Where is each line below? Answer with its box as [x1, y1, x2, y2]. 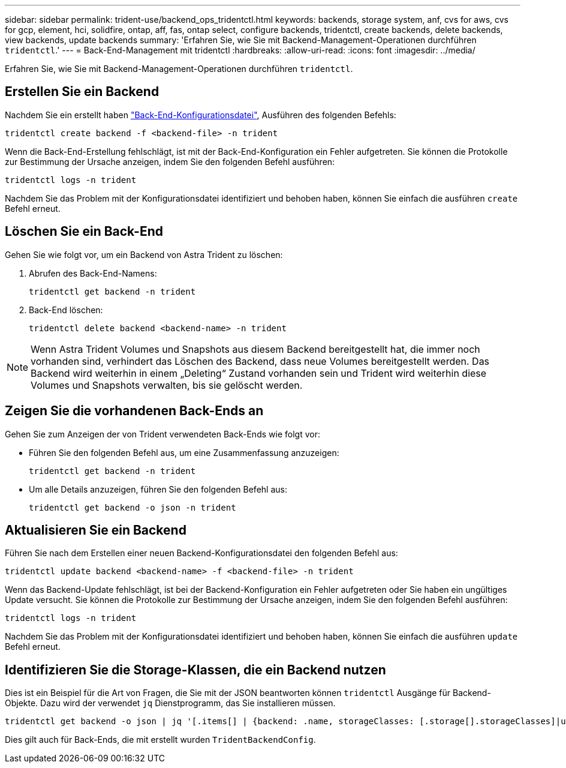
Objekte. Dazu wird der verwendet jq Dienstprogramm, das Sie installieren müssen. [5, 698, 336, 709]
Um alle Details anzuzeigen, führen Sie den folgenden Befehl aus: [29, 484, 287, 494]
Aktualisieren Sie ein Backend [5, 522, 186, 538]
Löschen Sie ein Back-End [5, 224, 163, 239]
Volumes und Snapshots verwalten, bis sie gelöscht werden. [31, 379, 303, 391]
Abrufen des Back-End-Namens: [29, 268, 157, 278]
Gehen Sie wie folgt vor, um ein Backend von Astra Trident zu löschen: [5, 249, 283, 260]
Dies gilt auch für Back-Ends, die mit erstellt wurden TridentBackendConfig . [5, 734, 316, 745]
